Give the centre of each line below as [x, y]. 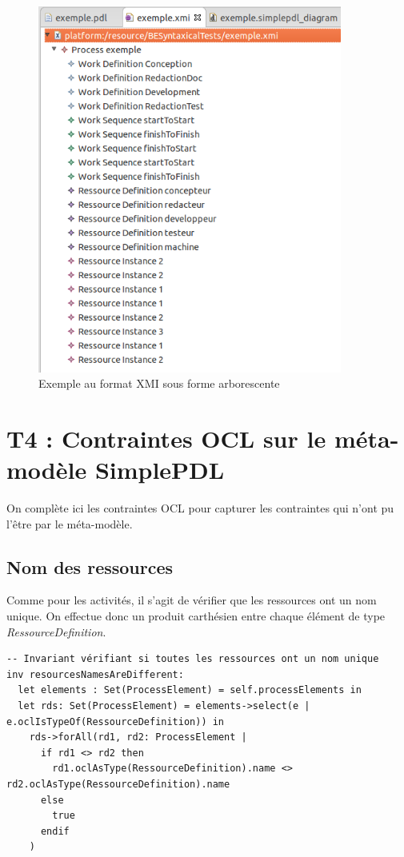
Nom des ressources [90, 566]
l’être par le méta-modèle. [70, 523]
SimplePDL [160, 470]
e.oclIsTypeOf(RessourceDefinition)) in [116, 721]
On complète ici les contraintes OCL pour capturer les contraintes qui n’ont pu [200, 508]
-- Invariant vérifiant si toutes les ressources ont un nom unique [193, 659]
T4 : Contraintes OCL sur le [166, 438]
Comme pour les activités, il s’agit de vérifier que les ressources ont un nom [192, 600]
